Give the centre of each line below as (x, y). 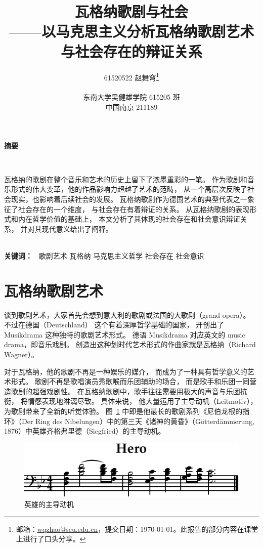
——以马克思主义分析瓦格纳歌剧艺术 (131, 31)
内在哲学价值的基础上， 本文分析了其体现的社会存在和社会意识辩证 (129, 219)
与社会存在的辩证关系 (131, 51)
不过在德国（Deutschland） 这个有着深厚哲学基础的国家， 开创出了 (114, 325)
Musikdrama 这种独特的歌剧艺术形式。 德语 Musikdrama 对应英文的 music (125, 334)
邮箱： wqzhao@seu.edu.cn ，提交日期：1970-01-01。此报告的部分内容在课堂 (137, 529)
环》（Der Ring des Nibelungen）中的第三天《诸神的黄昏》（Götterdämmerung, (129, 421)
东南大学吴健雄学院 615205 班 (131, 97)
